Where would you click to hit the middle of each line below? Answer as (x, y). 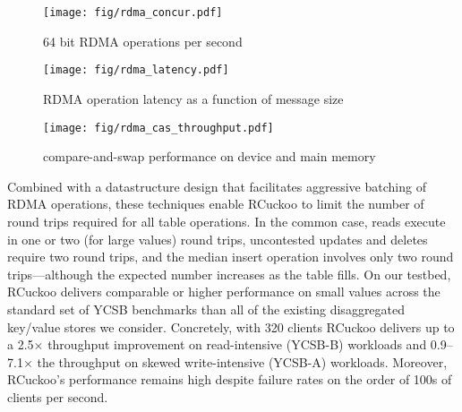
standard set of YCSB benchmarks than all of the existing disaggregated (206, 309)
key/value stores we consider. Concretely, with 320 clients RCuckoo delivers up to (231, 326)
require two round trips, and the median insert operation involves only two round (231, 257)
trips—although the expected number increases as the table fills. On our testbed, (229, 274)
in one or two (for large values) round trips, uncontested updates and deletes (218, 239)
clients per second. (58, 396)
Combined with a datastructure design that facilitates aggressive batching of (217, 186)
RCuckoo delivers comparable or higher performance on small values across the (224, 292)
